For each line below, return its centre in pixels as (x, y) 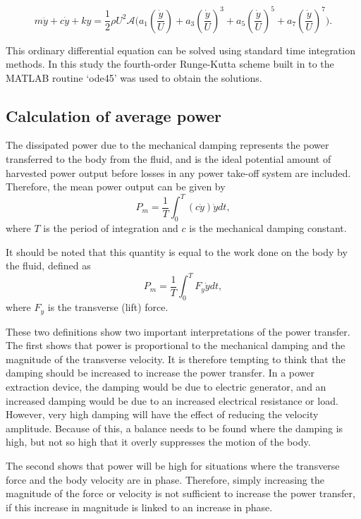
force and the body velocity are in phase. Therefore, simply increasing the (165, 479)
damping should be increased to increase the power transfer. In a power (160, 373)
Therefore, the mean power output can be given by (116, 187)
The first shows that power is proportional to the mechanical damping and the (176, 345)
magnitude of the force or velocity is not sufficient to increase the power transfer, (180, 493)
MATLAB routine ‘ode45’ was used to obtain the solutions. (134, 77)
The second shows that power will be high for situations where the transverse (173, 466)
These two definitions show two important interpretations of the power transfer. (178, 331)
